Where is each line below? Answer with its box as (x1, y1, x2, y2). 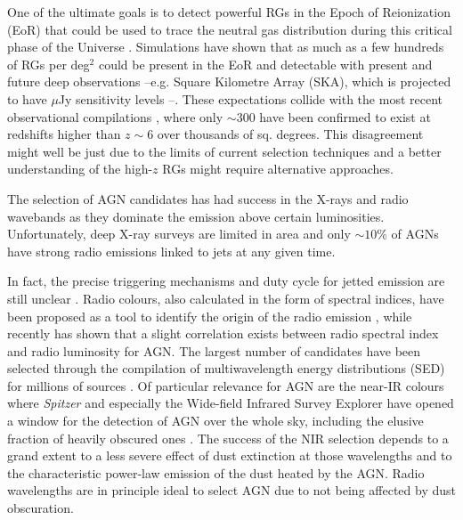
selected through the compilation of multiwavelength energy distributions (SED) (7, 359, 445, 378)
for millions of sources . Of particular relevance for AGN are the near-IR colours (7, 376, 444, 394)
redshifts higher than (7, 125, 121, 143)
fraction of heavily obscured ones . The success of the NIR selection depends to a (7, 428, 449, 447)
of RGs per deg (7, 54, 90, 73)
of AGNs (391, 224, 439, 243)
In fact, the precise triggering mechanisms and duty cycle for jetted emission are (7, 272, 445, 290)
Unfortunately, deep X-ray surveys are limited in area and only (7, 224, 351, 243)
